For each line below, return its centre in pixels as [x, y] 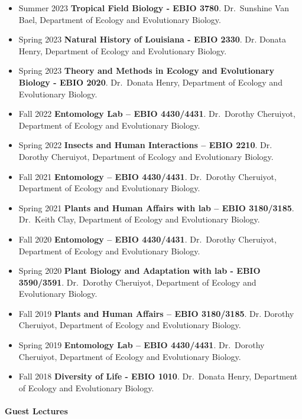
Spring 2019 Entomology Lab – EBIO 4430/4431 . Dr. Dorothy [142, 345]
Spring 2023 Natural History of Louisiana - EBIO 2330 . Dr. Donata [152, 39]
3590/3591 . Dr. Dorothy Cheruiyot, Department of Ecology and [137, 282]
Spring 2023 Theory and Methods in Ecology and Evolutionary [146, 71]
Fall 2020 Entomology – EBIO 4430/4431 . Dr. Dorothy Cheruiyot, [147, 239]
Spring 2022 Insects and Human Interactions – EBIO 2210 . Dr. [145, 145]
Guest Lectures [36, 411]
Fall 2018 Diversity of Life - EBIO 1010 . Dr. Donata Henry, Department [158, 376]
